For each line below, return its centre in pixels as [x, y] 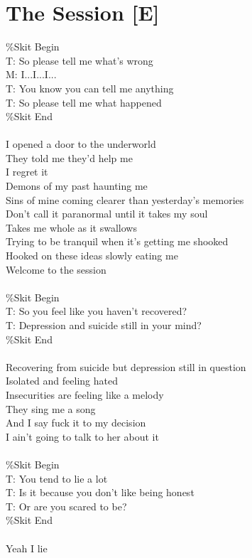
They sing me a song [51, 408]
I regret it [27, 172]
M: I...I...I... [31, 74]
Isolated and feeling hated [62, 381]
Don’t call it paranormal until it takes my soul [107, 214]
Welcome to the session [56, 269]
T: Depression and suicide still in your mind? [104, 325]
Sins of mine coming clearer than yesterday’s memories [125, 199]
